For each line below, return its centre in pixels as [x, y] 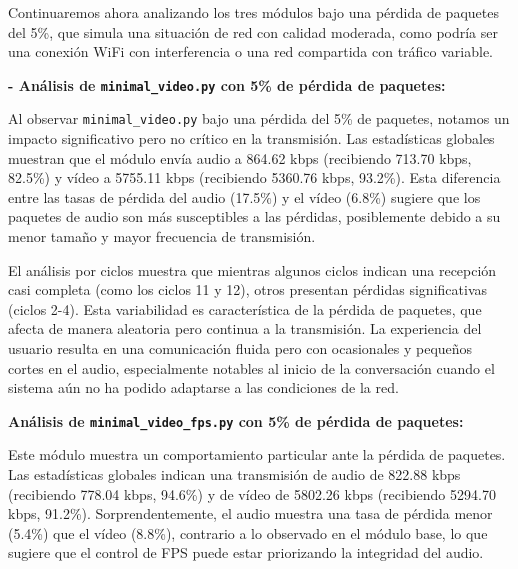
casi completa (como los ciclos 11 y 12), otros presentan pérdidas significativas [248, 289]
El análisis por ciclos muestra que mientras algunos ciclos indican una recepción [252, 269]
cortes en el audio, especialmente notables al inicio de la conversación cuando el [251, 367]
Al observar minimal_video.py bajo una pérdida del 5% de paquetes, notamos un [259, 118]
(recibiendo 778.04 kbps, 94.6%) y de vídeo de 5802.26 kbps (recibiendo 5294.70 [252, 493]
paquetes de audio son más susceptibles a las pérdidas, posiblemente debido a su [254, 216]
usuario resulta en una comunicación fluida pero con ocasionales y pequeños [240, 348]
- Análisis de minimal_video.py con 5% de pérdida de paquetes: [227, 84]
